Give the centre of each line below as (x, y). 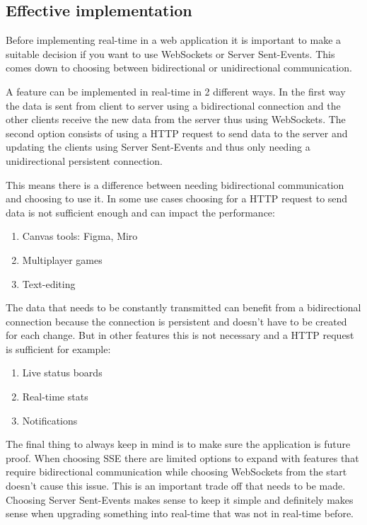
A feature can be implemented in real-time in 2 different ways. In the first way (176, 91)
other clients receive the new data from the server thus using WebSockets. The (176, 119)
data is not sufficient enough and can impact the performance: (140, 212)
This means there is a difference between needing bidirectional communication (175, 184)
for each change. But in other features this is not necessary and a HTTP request (180, 335)
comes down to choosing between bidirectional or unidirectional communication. (179, 68)
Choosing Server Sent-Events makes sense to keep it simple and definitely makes (180, 499)
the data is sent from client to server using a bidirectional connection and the (173, 105)
